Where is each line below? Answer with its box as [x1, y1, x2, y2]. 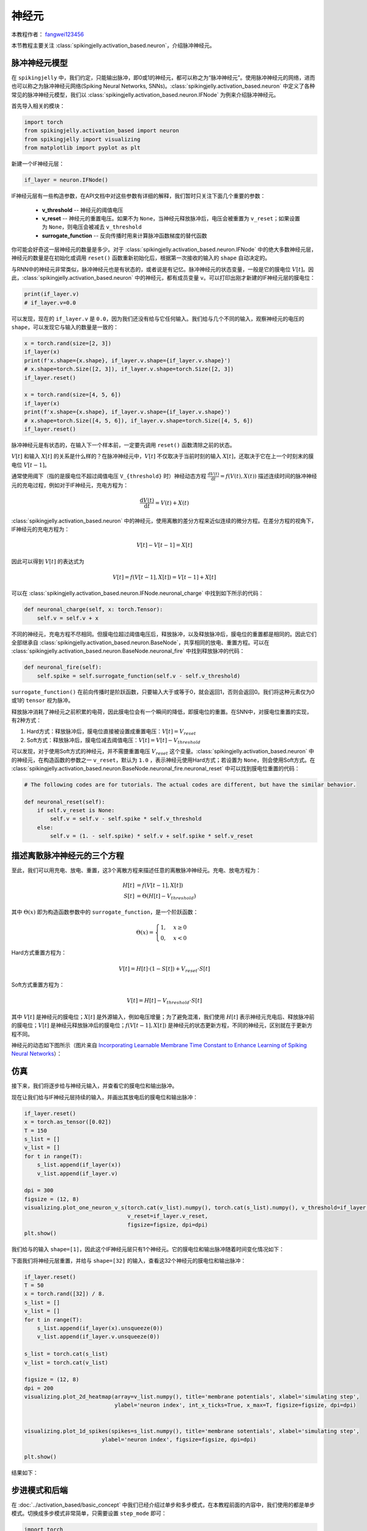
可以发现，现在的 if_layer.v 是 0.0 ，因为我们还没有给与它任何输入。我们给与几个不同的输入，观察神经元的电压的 [11, 315, 305, 322]
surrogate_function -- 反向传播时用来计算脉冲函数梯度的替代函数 [42, 231, 207, 239]
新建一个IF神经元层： [11, 160, 65, 168]
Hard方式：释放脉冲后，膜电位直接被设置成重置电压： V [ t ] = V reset [26, 728, 196, 737]
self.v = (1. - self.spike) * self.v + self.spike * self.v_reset [50, 833, 254, 840]
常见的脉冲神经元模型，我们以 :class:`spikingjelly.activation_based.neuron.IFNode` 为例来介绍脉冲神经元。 [11, 91, 280, 98]
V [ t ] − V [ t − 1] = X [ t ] [136, 542, 193, 549]
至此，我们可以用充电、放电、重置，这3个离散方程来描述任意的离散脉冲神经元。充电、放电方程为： [11, 867, 261, 874]
